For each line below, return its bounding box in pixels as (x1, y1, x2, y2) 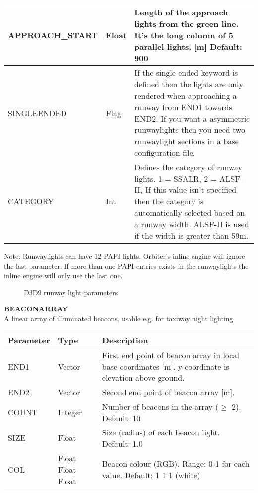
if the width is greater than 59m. (134, 230, 249, 241)
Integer (58, 406, 82, 418)
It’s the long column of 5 (134, 29, 234, 41)
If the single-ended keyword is (134, 67, 238, 78)
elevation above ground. (102, 371, 185, 383)
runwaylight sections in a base (134, 135, 239, 147)
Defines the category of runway (134, 161, 242, 173)
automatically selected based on (134, 207, 245, 218)
